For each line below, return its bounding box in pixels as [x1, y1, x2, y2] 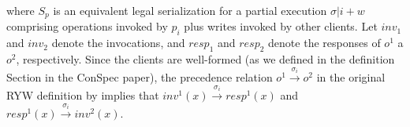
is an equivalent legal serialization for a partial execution [53, 2, 327, 18]
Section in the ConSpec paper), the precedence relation [6, 69, 273, 85]
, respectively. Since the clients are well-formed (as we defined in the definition [16, 51, 395, 67]
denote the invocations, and [51, 34, 185, 51]
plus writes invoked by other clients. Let [184, 18, 378, 34]
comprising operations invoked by [6, 18, 168, 34]
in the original [316, 69, 386, 85]
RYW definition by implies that [6, 87, 159, 103]
